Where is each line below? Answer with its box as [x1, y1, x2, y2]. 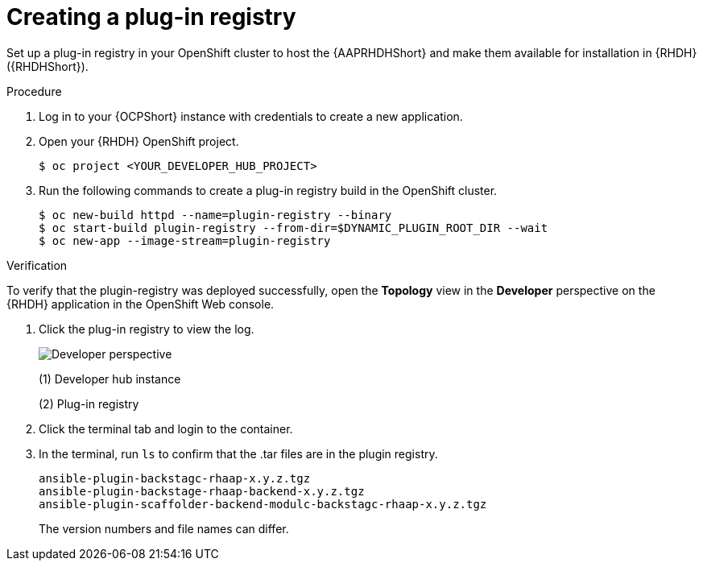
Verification [6, 258, 68, 272]
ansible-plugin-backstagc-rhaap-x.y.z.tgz [39, 471, 311, 485]
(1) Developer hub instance [39, 371, 181, 386]
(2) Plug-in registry [39, 396, 139, 411]
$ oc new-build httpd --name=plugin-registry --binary [39, 208, 392, 221]
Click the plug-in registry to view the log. [39, 321, 254, 336]
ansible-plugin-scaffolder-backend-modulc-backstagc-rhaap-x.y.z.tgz [39, 497, 487, 511]
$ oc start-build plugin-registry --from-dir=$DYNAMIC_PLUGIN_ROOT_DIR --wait [39, 221, 548, 234]
